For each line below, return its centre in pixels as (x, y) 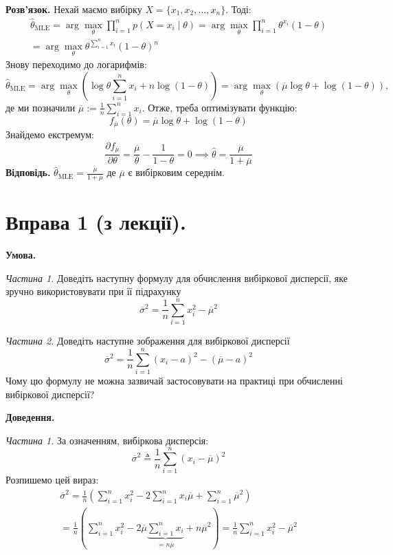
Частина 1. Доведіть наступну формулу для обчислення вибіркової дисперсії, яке (177, 277)
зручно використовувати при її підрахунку (93, 291)
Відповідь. (28, 172)
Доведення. (30, 417)
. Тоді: (238, 9)
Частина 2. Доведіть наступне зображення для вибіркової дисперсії (148, 341)
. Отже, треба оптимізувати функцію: (220, 107)
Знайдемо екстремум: (50, 134)
